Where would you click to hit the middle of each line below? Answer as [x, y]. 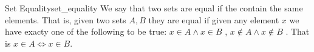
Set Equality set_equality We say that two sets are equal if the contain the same [154, 8]
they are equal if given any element [214, 19]
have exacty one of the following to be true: [86, 31]
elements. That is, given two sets [66, 19]
